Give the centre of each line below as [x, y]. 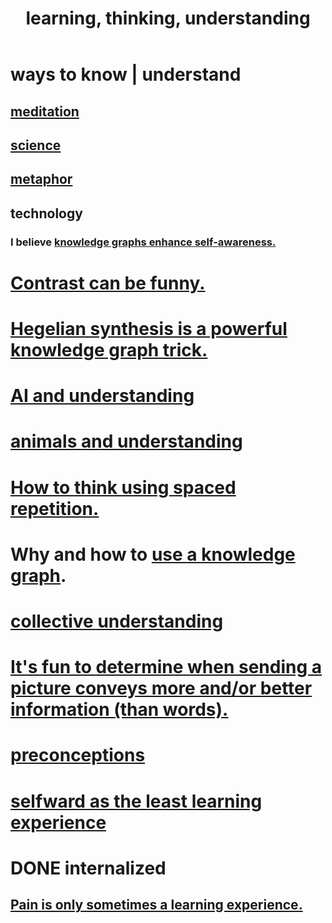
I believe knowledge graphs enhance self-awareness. [143, 242]
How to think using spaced [123, 487]
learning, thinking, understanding [168, 18]
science [36, 145]
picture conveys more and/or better [161, 688]
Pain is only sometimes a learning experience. [156, 905]
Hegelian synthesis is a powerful [149, 329]
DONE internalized [88, 868]
